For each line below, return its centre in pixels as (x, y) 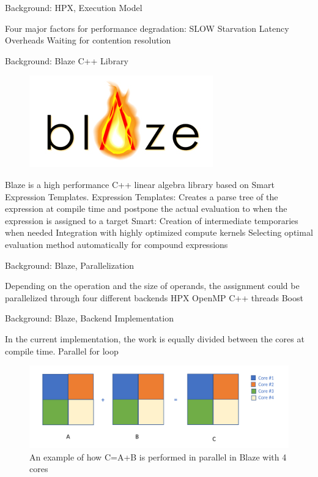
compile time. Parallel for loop (62, 351)
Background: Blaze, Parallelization (70, 265)
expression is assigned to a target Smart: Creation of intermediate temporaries (152, 220)
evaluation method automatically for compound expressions (116, 244)
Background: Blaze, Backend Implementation (89, 318)
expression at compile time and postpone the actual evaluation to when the (146, 208)
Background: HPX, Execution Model (74, 7)
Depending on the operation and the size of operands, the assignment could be (152, 286)
